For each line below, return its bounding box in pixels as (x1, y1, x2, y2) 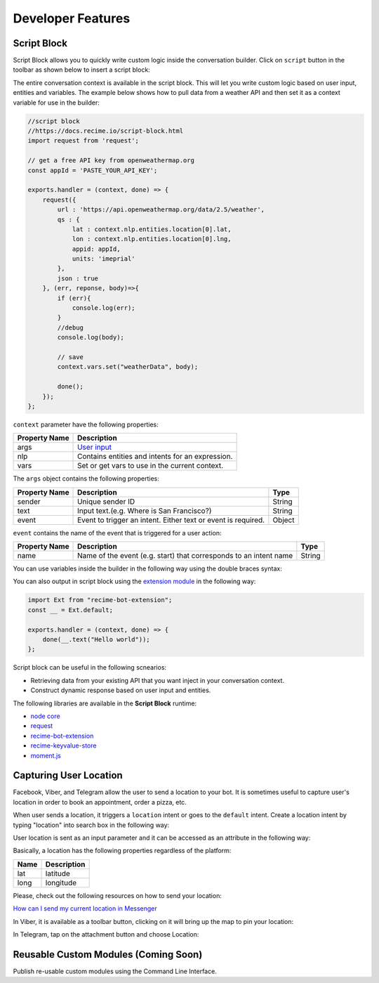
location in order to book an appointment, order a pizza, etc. (13, 798, 187, 806)
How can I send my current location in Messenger (13, 904, 157, 913)
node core (30, 712, 60, 720)
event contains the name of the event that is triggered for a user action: (13, 528, 222, 537)
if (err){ (57, 294, 91, 302)
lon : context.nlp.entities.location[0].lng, (72, 235, 232, 243)
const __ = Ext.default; (27, 606, 114, 614)
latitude (45, 868, 70, 878)
